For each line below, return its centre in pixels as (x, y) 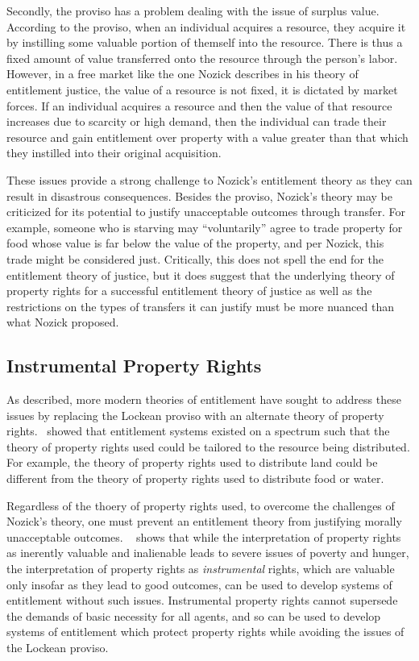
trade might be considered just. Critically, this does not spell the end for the (195, 258)
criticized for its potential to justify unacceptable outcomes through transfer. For (206, 212)
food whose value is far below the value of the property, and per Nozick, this (195, 243)
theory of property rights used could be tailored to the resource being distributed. (208, 446)
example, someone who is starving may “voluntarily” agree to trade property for (205, 227)
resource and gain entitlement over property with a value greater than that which (207, 137)
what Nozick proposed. (63, 322)
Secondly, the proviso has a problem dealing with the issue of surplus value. (193, 10)
